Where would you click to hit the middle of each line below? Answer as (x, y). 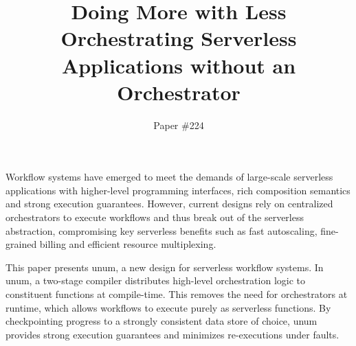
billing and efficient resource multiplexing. (128, 244)
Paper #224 (179, 125)
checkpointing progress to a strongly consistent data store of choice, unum (162, 321)
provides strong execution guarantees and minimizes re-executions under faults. (173, 334)
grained (21, 244)
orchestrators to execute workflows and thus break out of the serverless (155, 217)
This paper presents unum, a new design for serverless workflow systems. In (165, 267)
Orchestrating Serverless (179, 38)
